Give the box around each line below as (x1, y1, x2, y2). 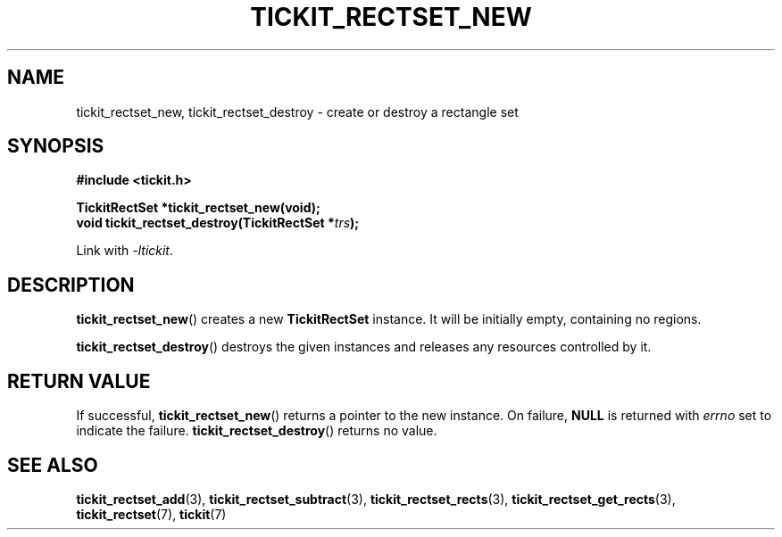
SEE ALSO (7, 453, 98, 476)
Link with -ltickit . (76, 243, 174, 259)
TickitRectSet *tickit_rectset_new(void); (76, 200, 320, 216)
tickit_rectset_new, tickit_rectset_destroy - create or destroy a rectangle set (76, 103, 519, 120)
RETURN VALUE (7, 369, 151, 392)
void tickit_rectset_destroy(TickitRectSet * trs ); (76, 215, 360, 231)
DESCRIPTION (7, 273, 135, 296)
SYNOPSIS (7, 135, 104, 158)
